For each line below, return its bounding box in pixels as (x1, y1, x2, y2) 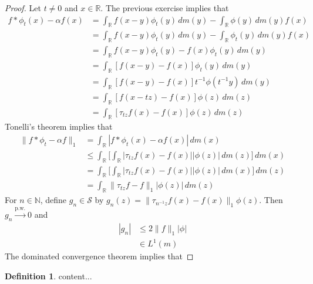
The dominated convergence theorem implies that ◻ (5, 250, 194, 262)
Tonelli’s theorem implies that (5, 120, 113, 133)
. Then (259, 194, 283, 206)
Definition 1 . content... (5, 269, 92, 282)
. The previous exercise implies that (100, 2, 229, 13)
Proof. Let (5, 2, 41, 13)
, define (40, 194, 67, 206)
